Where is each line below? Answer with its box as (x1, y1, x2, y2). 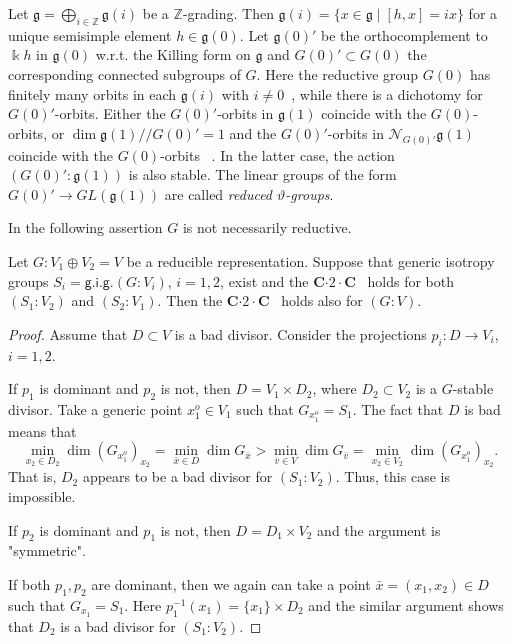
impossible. (8, 486, 76, 507)
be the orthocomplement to (321, 24, 488, 45)
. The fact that (352, 398, 444, 419)
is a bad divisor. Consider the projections (174, 323, 427, 344)
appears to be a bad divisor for (82, 466, 273, 487)
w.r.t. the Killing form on (95, 44, 251, 65)
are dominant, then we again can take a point (91, 574, 371, 594)
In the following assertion (8, 217, 163, 238)
